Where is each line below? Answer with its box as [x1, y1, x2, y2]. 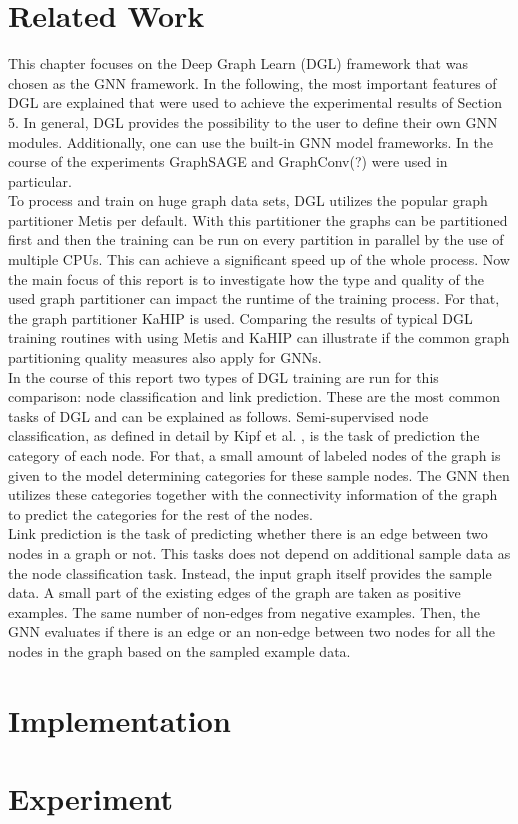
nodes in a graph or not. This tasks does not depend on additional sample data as [8, 542, 511, 563]
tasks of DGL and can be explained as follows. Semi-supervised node [8, 405, 429, 426]
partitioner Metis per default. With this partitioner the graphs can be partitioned [8, 209, 508, 230]
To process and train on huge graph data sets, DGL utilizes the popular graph [8, 190, 488, 211]
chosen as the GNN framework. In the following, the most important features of [8, 72, 497, 93]
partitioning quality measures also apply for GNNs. [8, 347, 322, 368]
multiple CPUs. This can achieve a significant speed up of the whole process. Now [8, 249, 510, 270]
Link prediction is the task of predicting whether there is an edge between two [8, 523, 488, 544]
